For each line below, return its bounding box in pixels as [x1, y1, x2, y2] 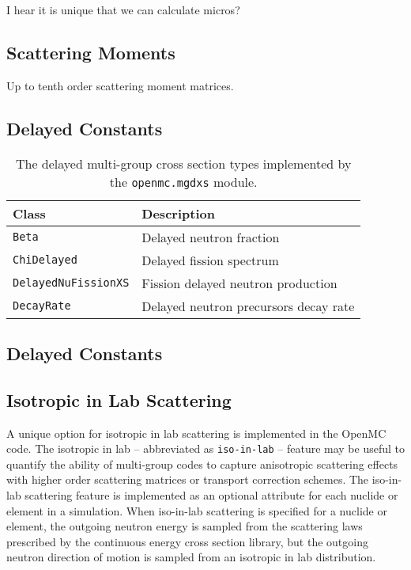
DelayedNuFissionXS [13, 276, 130, 290]
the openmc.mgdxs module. [109, 172, 258, 191]
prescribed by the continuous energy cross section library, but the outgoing [6, 533, 368, 549]
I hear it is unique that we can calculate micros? [6, 2, 240, 17]
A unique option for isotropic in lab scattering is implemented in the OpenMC [6, 424, 386, 441]
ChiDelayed [13, 253, 77, 267]
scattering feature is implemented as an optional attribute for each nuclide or [25, 487, 398, 503]
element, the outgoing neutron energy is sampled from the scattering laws [6, 518, 363, 534]
